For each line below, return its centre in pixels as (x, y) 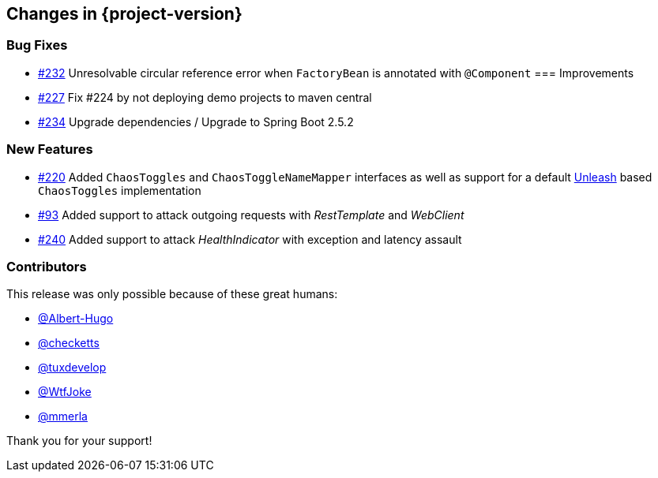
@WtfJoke (65, 392)
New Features (50, 149)
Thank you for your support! (79, 441)
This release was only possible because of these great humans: (172, 294)
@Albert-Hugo (76, 319)
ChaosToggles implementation (120, 190)
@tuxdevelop (72, 368)
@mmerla (63, 416)
